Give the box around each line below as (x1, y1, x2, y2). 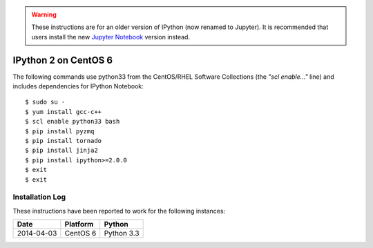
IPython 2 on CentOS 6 (12, 54, 113, 66)
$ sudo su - (25, 98, 66, 106)
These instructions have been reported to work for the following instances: (12, 207, 226, 215)
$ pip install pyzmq (25, 127, 95, 135)
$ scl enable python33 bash (25, 117, 120, 126)
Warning (31, 10, 57, 19)
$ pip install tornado (25, 137, 102, 145)
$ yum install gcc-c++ (25, 108, 102, 115)
